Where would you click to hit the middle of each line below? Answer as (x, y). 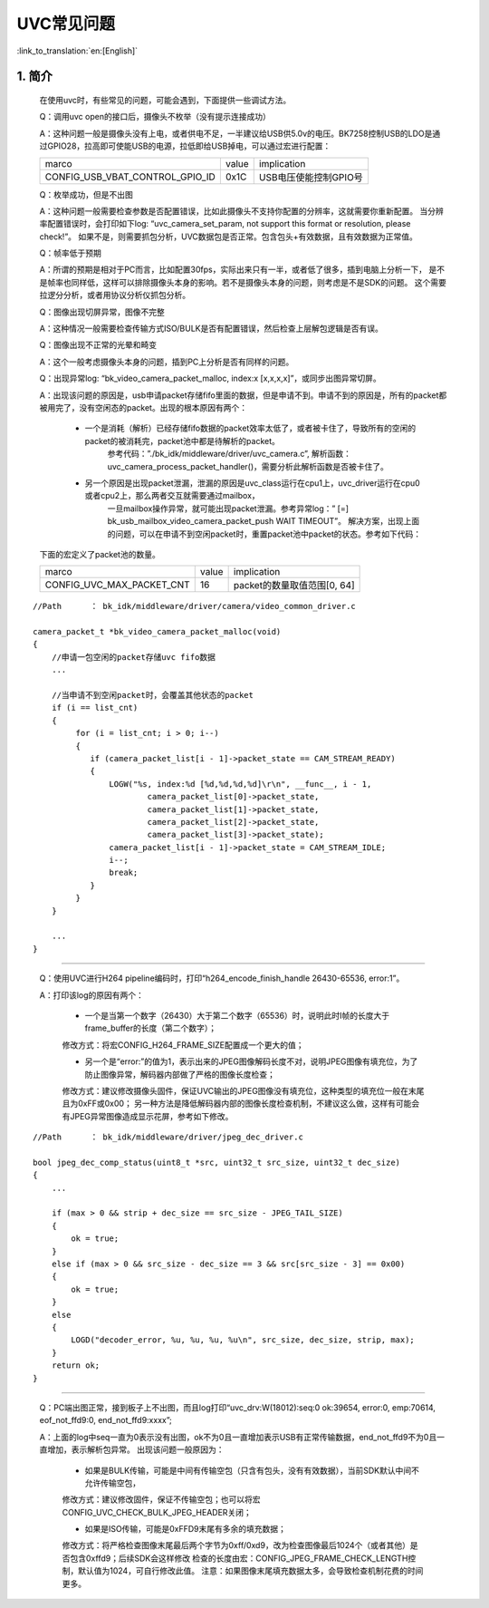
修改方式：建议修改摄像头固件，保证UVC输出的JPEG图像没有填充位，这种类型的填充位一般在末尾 (243, 1090)
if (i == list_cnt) (95, 708)
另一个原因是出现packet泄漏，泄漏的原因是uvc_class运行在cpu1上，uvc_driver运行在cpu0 (252, 483)
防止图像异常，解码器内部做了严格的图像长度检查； (180, 1074)
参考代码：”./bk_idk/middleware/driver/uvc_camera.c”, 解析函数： (230, 454)
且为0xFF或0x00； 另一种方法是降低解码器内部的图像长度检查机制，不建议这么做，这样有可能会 (241, 1104)
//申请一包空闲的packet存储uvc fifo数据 (134, 657)
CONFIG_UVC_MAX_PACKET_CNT (117, 585)
